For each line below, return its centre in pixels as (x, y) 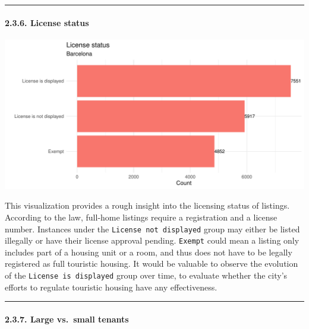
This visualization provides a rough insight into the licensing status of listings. (147, 205)
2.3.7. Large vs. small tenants (67, 319)
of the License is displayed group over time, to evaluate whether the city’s (146, 275)
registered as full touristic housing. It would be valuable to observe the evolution (152, 263)
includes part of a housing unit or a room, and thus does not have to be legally (149, 252)
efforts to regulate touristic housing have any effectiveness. (111, 287)
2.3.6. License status (47, 22)
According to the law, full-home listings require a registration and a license (141, 217)
